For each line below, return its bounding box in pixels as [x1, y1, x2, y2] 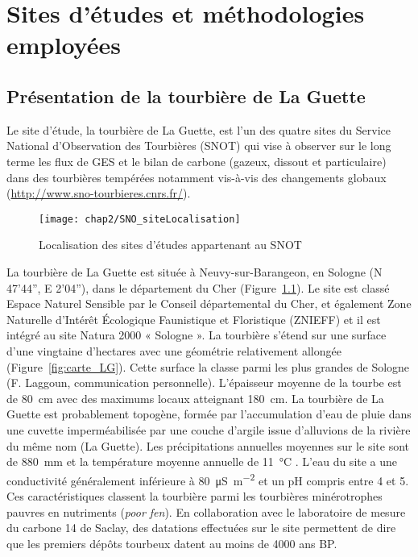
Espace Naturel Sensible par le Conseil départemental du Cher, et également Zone [6, 295, 412, 312]
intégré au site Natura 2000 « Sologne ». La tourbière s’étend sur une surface [6, 326, 387, 343]
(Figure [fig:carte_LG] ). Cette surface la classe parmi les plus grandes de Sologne [6, 358, 410, 375]
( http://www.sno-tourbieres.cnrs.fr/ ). [6, 185, 191, 202]
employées [6, 28, 121, 61]
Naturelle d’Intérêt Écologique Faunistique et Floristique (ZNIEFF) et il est [6, 310, 381, 327]
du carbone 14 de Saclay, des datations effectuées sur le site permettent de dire [6, 519, 396, 536]
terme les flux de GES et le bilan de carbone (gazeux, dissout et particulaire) [6, 152, 387, 169]
